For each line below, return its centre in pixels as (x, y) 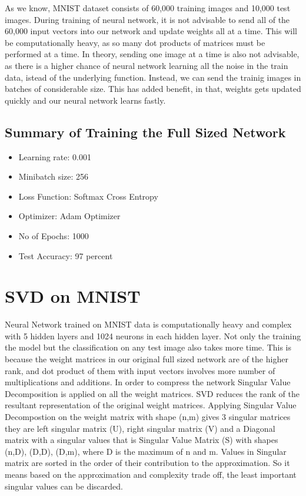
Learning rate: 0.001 (55, 156)
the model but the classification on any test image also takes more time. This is (148, 347)
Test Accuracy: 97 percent (66, 255)
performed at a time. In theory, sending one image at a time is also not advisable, (152, 54)
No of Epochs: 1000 (54, 235)
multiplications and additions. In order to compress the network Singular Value (148, 382)
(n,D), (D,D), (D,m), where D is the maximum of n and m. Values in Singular (146, 451)
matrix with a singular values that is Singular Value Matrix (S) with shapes (142, 440)
